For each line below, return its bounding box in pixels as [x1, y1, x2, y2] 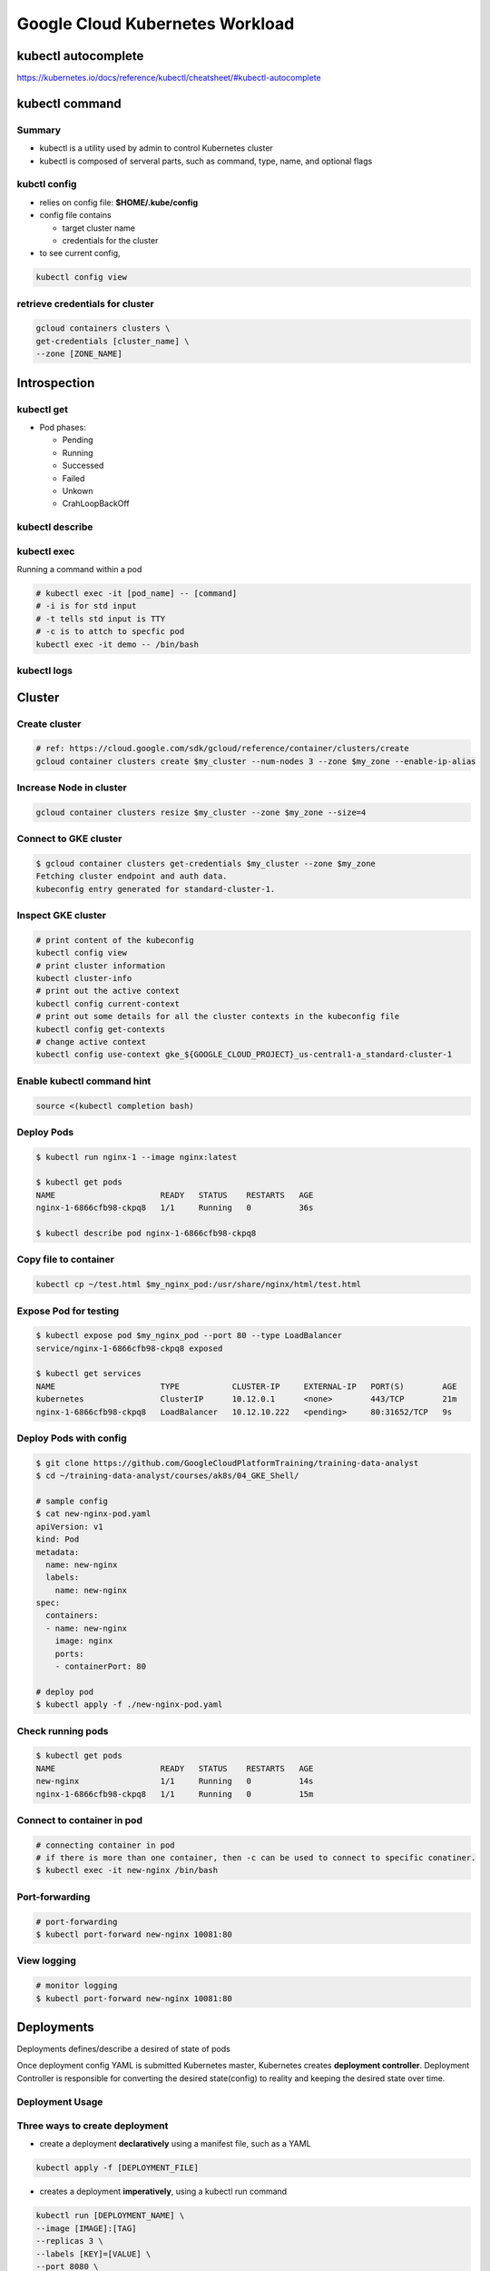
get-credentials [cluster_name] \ [35, 336, 190, 346]
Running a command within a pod [16, 564, 142, 575]
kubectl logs [16, 664, 73, 677]
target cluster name [62, 223, 136, 233]
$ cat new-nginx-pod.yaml [35, 1509, 152, 1519]
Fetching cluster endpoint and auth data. [35, 871, 228, 881]
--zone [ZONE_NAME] [35, 349, 122, 359]
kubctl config [16, 178, 77, 191]
